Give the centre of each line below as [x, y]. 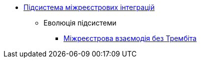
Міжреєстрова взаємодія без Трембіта [130, 38]
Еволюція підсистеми [80, 23]
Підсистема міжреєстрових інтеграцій [89, 7]
